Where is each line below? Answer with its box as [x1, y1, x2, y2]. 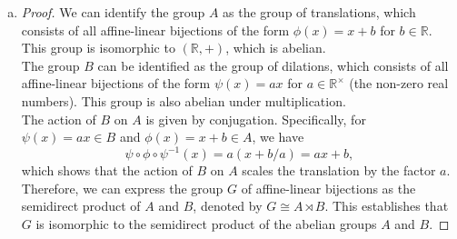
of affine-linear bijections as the [241, 178, 416, 197]
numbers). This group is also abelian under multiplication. [21, 91, 346, 110]
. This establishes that [324, 196, 449, 215]
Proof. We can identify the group [21, 3, 205, 21]
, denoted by [193, 196, 263, 215]
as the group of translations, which [223, 3, 416, 21]
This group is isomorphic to [21, 38, 175, 57]
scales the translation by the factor [242, 161, 436, 180]
